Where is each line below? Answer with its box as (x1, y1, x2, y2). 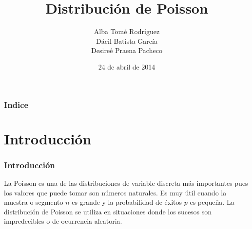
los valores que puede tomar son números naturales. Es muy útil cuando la (4, 187, 227, 197)
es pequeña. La (190, 197, 234, 207)
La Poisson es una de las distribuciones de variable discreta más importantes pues (4, 178, 248, 188)
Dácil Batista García (96, 35, 157, 46)
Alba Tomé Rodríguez (94, 26, 160, 36)
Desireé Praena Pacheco (91, 45, 162, 55)
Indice (4, 98, 29, 110)
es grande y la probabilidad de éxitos (72, 197, 182, 207)
